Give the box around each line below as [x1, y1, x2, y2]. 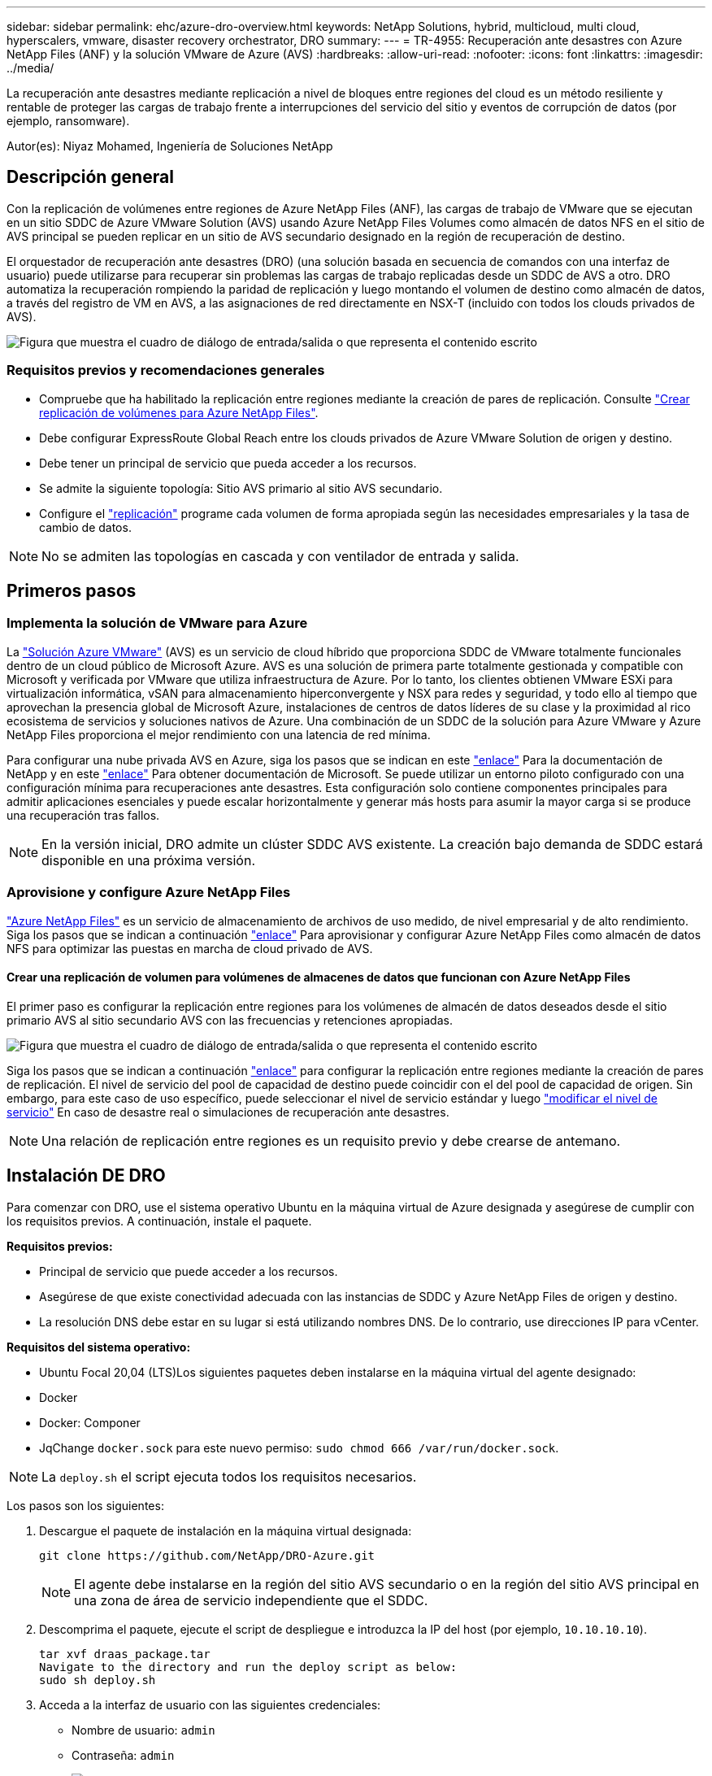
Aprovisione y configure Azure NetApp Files [7, 884, 291, 901]
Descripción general [7, 167, 174, 188]
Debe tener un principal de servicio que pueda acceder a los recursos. [39, 455, 417, 470]
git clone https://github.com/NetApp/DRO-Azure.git [39, 1548, 376, 1562]
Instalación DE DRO [7, 1165, 166, 1186]
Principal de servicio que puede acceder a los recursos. [39, 1264, 338, 1278]
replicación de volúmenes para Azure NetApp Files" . [39, 405, 319, 420]
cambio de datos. [39, 520, 132, 534]
